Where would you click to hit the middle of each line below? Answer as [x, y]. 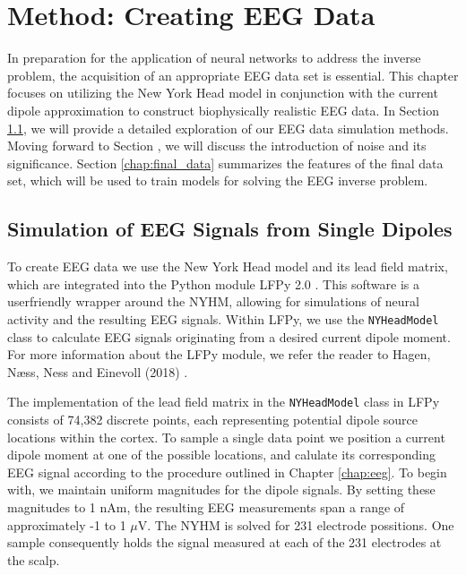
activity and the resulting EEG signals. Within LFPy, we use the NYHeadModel [223, 318]
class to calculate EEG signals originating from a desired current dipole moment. [229, 336]
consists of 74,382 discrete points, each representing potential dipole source [213, 419]
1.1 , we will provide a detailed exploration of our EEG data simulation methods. [228, 128]
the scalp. [34, 559]
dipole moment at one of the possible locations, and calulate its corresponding [222, 455]
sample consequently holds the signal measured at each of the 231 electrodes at [224, 542]
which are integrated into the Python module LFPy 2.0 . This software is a [214, 283]
